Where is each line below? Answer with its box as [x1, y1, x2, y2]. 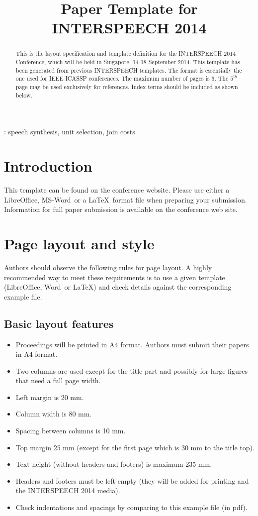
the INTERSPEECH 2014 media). [15, 485, 120, 496]
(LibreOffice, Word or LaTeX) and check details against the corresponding [4, 282, 232, 292]
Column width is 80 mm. [15, 409, 92, 419]
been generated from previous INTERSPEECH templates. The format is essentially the [15, 66, 242, 74]
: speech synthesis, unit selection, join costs [4, 126, 135, 137]
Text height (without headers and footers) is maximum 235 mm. [15, 459, 212, 469]
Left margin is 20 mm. [15, 392, 84, 402]
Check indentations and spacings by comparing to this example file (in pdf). [15, 502, 248, 513]
